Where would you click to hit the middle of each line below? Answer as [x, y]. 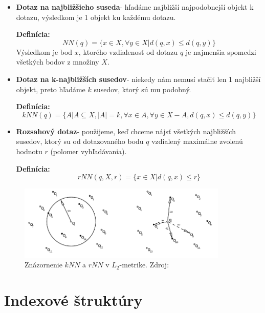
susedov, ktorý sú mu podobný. [142, 89]
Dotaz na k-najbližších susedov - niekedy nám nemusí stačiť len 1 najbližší [138, 79]
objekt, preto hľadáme [51, 89]
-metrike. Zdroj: [144, 265]
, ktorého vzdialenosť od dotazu [128, 51]
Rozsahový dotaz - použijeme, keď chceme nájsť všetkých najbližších [126, 131]
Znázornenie [43, 265]
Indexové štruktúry [73, 300]
